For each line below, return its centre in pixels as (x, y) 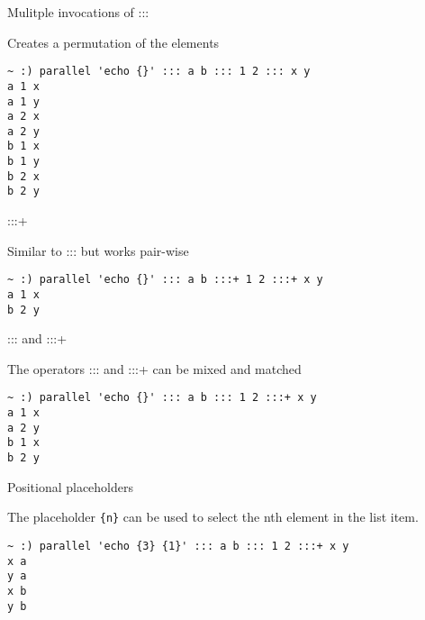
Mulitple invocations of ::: (78, 12)
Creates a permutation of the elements (113, 42)
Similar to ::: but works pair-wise (98, 250)
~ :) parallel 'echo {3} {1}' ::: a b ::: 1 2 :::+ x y (178, 546)
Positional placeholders (71, 486)
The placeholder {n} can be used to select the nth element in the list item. (213, 517)
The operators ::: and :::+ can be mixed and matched (154, 368)
